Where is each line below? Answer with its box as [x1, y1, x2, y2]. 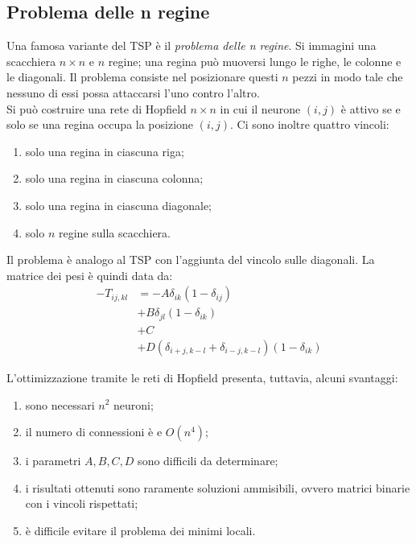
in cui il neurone [220, 100, 301, 117]
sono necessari [25, 396, 95, 413]
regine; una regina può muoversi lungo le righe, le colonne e [108, 52, 402, 69]
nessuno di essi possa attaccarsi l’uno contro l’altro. [6, 84, 260, 101]
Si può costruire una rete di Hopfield [6, 100, 187, 117]
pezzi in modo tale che [292, 68, 403, 85]
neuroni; [113, 396, 154, 413]
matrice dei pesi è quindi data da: [6, 266, 173, 283]
